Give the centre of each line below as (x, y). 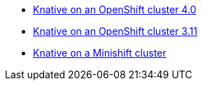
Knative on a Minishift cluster (100, 53)
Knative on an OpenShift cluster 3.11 (115, 31)
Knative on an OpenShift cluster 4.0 (115, 9)
